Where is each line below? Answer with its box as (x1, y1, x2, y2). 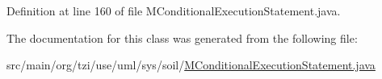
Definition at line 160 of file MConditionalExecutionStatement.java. (6, 2, 341, 19)
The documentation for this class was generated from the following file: (6, 29, 358, 46)
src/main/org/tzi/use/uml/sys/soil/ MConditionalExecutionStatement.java (6, 56, 376, 73)
